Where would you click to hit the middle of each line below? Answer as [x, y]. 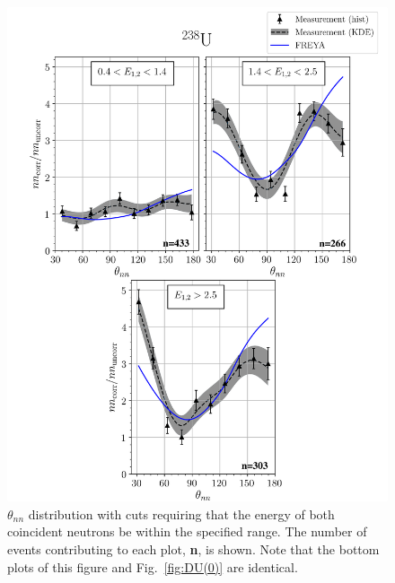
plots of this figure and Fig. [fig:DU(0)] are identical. [153, 566]
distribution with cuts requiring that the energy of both [181, 513]
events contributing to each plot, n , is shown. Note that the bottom [193, 548]
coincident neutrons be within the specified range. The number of [187, 531]
